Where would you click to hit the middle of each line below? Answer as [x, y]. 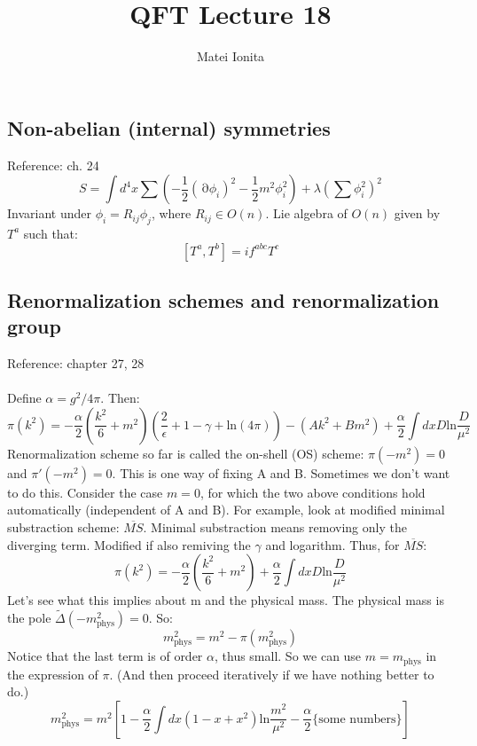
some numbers [357, 719]
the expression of [53, 674]
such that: [51, 233]
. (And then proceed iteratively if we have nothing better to [272, 674]
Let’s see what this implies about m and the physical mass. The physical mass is [226, 600]
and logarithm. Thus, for [332, 544]
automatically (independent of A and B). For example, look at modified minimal [226, 510]
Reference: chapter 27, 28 [76, 363]
